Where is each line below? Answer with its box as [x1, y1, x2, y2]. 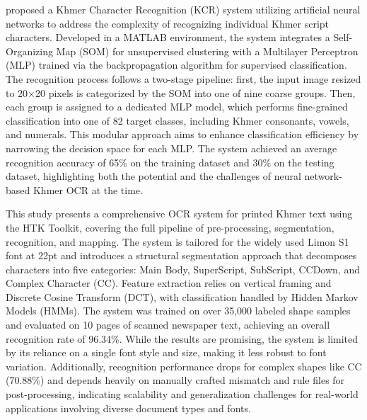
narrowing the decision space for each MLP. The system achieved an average [6, 140, 337, 155]
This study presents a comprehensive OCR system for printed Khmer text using [6, 206, 353, 221]
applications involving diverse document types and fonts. [6, 400, 251, 415]
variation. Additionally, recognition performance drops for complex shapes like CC [6, 358, 362, 373]
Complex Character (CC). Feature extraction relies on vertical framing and [6, 276, 332, 290]
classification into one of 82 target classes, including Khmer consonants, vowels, [6, 113, 349, 127]
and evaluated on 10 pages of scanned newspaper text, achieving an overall [6, 317, 330, 332]
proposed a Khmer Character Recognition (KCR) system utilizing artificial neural [6, 2, 361, 16]
